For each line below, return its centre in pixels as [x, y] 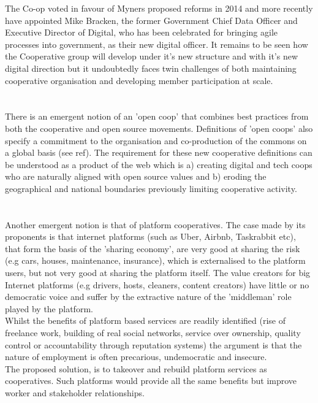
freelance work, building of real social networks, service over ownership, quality [153, 333]
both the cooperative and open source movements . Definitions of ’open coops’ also [159, 128]
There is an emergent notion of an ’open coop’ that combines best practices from [157, 116]
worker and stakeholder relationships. [75, 393]
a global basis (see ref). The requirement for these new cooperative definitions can [159, 152]
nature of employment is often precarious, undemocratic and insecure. [136, 357]
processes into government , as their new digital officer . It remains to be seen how [157, 44]
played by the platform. [49, 308]
